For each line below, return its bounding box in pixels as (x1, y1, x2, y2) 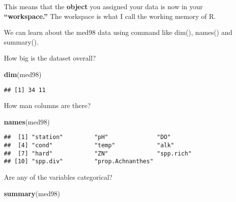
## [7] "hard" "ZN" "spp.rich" (4, 150, 192, 157)
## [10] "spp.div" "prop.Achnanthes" (4, 158, 153, 165)
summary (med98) (4, 188, 60, 198)
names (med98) (4, 116, 50, 126)
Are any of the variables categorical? (4, 172, 113, 182)
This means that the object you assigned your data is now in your (4, 1, 203, 11)
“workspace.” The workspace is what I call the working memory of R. (4, 11, 216, 21)
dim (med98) (4, 69, 42, 79)
